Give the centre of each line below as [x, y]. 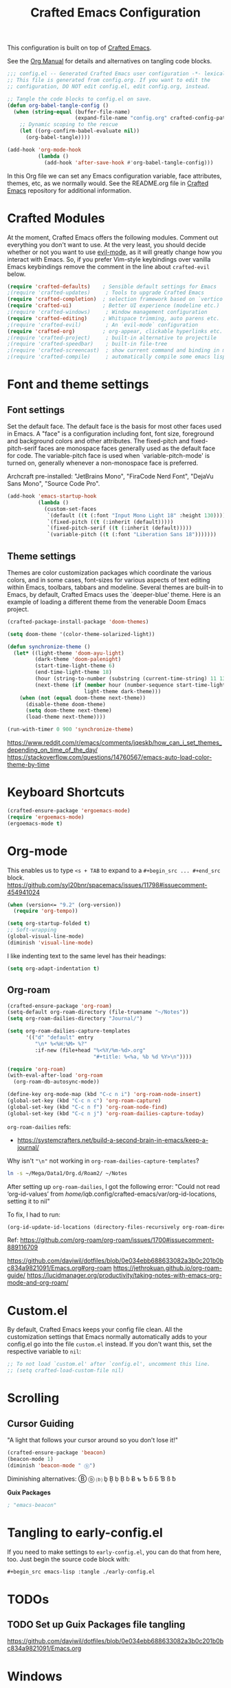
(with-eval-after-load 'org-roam [55, 1075]
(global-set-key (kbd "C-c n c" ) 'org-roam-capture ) [84, 1101]
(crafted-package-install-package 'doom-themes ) [78, 622]
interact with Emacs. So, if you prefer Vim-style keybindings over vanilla [109, 259]
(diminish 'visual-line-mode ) [51, 942]
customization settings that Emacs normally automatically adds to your [107, 1337]
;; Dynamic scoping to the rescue [69, 125]
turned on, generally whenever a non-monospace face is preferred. [103, 463]
